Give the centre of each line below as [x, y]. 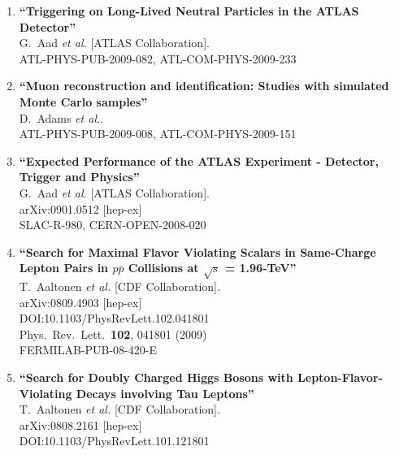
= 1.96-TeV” [260, 268]
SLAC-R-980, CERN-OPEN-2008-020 [113, 225]
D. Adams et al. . [61, 117]
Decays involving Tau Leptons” [165, 393]
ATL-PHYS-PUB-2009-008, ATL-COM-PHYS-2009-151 [158, 134]
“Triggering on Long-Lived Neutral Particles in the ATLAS [189, 11]
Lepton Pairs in [64, 268]
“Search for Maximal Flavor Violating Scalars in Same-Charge [197, 251]
